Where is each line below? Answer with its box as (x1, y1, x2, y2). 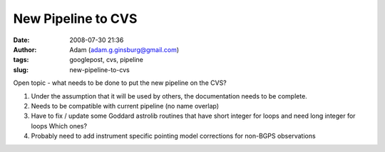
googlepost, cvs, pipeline (69, 56, 144, 64)
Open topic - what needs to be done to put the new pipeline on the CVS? (13, 78, 227, 87)
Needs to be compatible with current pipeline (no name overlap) (31, 101, 220, 110)
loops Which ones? (31, 121, 88, 130)
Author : (13, 45, 37, 54)
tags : (13, 56, 29, 64)
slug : (13, 65, 29, 74)
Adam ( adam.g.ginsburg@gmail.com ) (69, 45, 180, 54)
